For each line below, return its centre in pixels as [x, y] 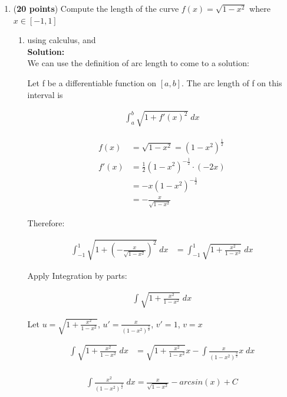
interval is [45, 94]
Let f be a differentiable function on [92, 82]
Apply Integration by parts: [77, 276]
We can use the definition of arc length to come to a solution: [138, 63]
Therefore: [46, 223]
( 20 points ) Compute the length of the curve [96, 8]
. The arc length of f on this [232, 82]
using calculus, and [62, 40]
